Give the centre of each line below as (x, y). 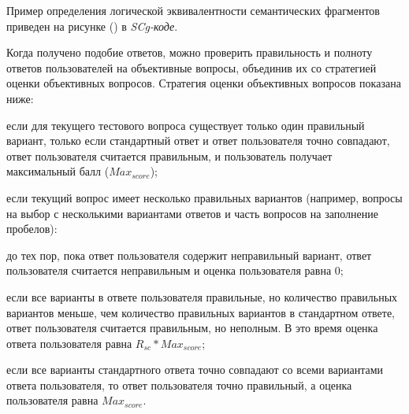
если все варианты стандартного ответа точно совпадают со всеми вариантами (195, 370)
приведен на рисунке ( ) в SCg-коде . (92, 26)
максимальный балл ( (58, 171)
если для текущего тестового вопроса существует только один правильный (186, 125)
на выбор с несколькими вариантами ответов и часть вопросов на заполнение (192, 213)
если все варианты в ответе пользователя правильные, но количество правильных (202, 296)
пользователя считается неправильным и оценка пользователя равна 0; (175, 270)
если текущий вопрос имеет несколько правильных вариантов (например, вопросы (204, 197)
